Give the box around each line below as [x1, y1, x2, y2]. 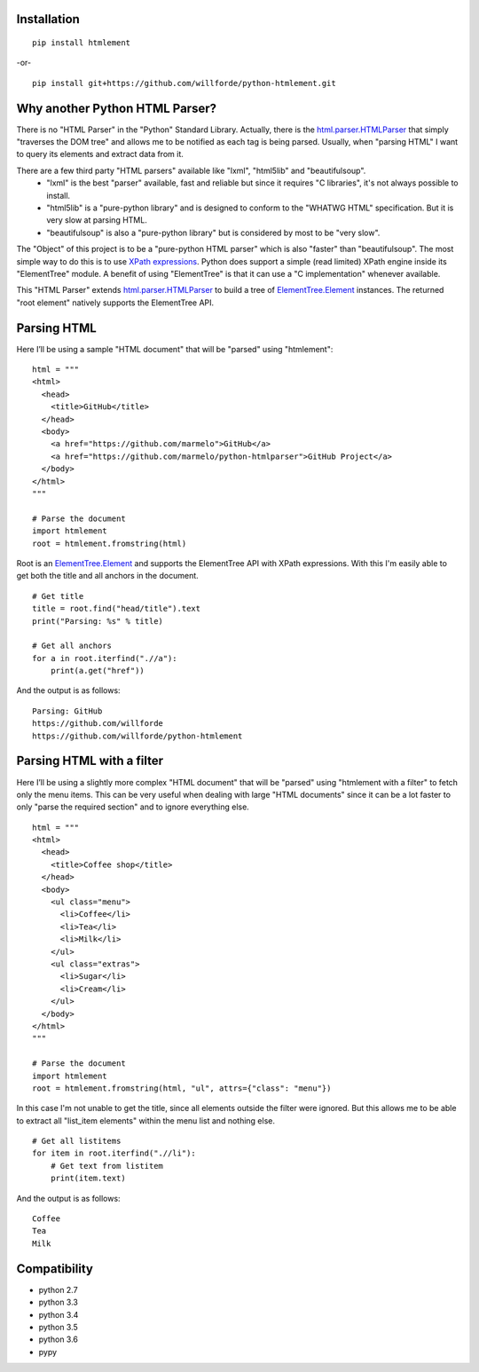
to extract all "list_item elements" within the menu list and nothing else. [16, 1115, 275, 1126]
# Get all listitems [32, 1136, 122, 1147]
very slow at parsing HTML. [46, 215, 148, 225]
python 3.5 [38, 1321, 79, 1332]
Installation [16, 12, 80, 27]
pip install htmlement [32, 38, 131, 48]
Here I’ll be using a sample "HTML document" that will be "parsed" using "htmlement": [16, 343, 334, 354]
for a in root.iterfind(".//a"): [32, 653, 177, 663]
